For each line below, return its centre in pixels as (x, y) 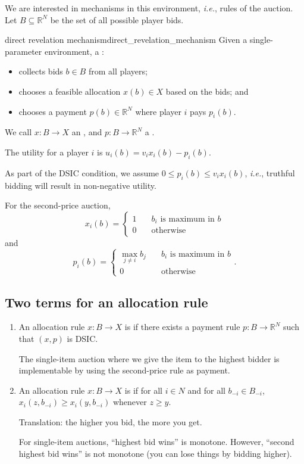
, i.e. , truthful (270, 172)
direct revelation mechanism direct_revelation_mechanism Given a (126, 40)
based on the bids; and (207, 91)
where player (158, 111)
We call (18, 132)
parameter (23, 51)
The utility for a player (47, 152)
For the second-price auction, (58, 205)
